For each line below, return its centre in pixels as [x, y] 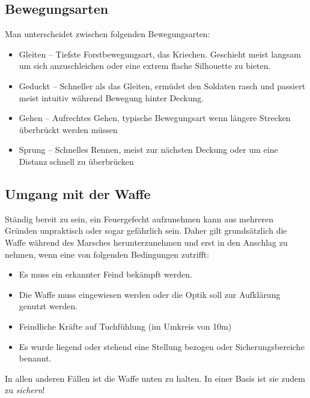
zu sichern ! [25, 390]
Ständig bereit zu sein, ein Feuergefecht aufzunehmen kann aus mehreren [139, 218]
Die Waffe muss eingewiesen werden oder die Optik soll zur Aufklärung [150, 294]
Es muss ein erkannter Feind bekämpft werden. [105, 274]
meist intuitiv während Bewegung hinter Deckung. [111, 97]
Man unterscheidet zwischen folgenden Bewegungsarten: [108, 34]
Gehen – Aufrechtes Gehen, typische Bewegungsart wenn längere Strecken [155, 118]
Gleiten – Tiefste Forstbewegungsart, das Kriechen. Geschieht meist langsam [160, 54]
